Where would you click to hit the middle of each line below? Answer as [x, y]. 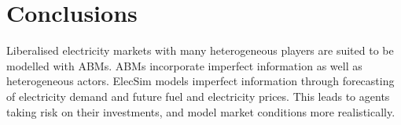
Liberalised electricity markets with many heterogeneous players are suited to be [200, 50]
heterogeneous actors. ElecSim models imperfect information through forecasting [200, 81]
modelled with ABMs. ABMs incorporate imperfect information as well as [184, 65]
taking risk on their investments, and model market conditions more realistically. [201, 111]
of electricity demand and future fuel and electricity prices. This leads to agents [198, 96]
